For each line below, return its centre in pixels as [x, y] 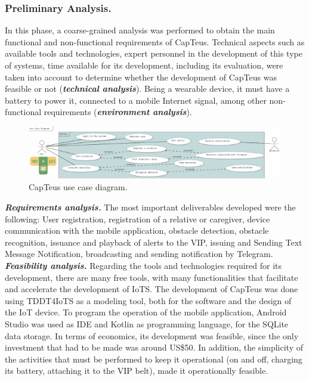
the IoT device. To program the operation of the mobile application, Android [146, 312]
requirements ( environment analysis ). [118, 112]
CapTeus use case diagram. [78, 187]
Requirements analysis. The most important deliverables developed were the [150, 207]
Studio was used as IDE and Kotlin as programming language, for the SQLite [147, 323]
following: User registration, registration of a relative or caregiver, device [137, 219]
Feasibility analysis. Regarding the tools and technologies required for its [143, 265]
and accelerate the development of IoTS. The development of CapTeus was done [152, 289]
